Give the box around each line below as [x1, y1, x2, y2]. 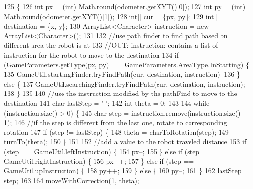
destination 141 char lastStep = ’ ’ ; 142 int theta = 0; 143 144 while [4, 97, 210, 108]
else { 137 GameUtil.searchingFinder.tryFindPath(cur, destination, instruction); [4, 78, 245, 89]
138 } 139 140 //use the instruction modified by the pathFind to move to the [4, 88, 237, 98]
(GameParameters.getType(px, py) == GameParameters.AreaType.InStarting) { [4, 59, 249, 69]
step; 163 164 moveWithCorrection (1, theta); [4, 175, 139, 185]
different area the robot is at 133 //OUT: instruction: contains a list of [4, 40, 218, 50]
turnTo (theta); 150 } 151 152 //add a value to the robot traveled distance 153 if [4, 136, 247, 147]
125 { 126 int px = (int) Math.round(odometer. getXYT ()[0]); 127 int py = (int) [4, 1, 246, 11]
